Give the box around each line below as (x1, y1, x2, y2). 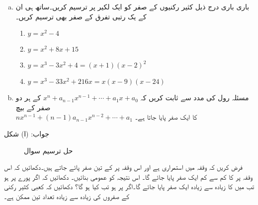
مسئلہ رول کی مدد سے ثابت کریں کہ (140, 92, 249, 103)
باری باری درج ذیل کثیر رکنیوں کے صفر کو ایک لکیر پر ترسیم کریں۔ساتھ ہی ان (15, 1, 250, 11)
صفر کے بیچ (15, 102, 51, 112)
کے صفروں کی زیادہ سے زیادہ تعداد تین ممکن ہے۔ (4, 191, 130, 201)
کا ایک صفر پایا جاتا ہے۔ (135, 112, 197, 122)
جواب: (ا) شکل (4, 128, 50, 138)
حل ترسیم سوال (24, 145, 73, 155)
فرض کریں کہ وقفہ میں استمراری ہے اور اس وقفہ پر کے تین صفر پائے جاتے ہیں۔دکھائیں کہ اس (4, 162, 243, 172)
